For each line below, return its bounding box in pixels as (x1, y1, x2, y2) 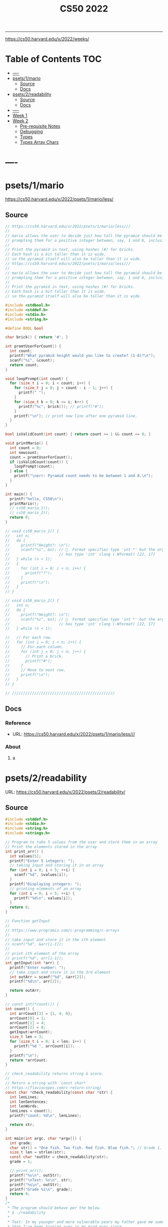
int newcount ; (9, 450, 39, 455)
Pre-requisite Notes (19, 123, 60, 129)
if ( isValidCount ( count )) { (9, 459, 68, 465)
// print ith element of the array (5, 951, 79, 956)
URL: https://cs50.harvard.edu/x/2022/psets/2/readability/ (5, 789, 125, 795)
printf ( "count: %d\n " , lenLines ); (9, 1113, 81, 1118)
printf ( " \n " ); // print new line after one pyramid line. (14, 414, 137, 419)
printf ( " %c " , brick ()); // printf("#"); (18, 404, 104, 409)
